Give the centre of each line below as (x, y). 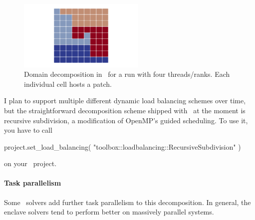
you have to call (28, 130)
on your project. (30, 163)
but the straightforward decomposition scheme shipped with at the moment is (125, 110)
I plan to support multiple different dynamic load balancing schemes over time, (125, 101)
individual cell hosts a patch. (68, 84)
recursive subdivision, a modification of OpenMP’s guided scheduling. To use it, (126, 120)
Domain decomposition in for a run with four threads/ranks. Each (127, 74)
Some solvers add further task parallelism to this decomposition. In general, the (127, 202)
